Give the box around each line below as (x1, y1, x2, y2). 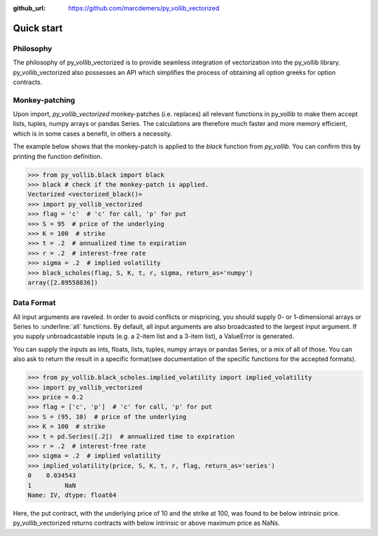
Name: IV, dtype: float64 (27, 491, 117, 499)
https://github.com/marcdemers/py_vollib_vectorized (68, 4, 220, 12)
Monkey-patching (13, 95, 76, 105)
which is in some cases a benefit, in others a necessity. (13, 129, 173, 138)
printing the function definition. (13, 152, 103, 160)
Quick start (13, 22, 63, 34)
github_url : (13, 4, 45, 12)
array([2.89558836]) (27, 278, 98, 286)
